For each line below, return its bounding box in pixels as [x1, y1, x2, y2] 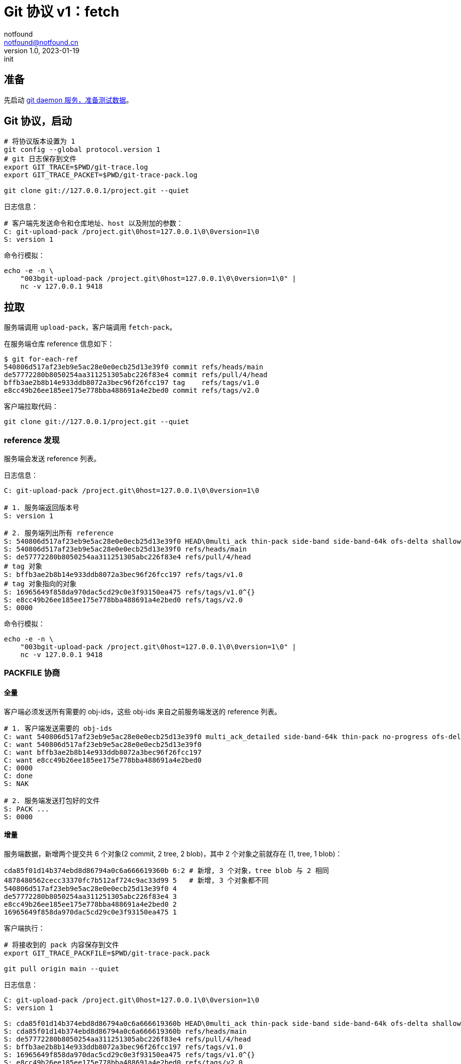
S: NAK [4, 779, 29, 787]
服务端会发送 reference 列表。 [4, 454, 101, 463]
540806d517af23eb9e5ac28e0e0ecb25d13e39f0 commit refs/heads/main [4, 363, 264, 371]
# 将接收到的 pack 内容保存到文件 [4, 940, 119, 949]
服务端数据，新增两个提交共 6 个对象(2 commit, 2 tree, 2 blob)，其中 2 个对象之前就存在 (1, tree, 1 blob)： [4, 849, 342, 858]
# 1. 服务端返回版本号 [4, 504, 80, 512]
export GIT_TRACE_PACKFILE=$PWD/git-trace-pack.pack [4, 949, 210, 957]
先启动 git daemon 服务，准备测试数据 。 [4, 95, 133, 104]
